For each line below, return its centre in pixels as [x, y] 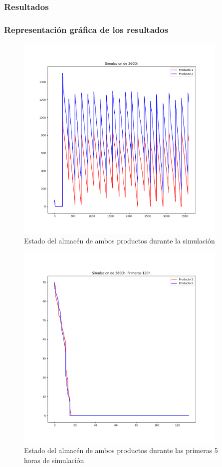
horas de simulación [54, 460]
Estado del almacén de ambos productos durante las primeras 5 [121, 450]
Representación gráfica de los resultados [86, 29]
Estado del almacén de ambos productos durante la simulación [119, 241]
